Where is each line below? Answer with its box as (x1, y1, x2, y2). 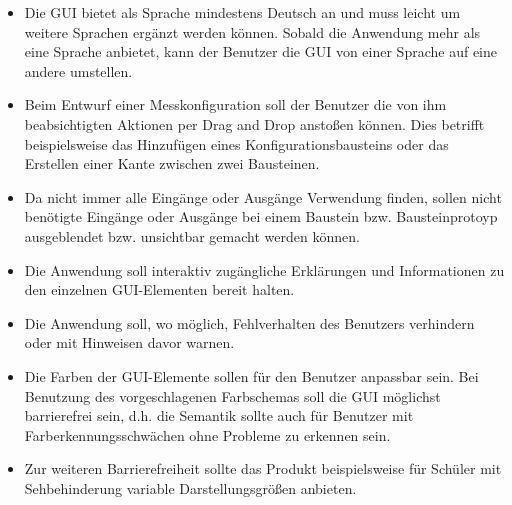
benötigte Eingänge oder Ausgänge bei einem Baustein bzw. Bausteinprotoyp (24, 206, 498, 227)
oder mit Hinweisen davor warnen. (24, 332, 235, 353)
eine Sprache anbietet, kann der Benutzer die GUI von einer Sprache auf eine (24, 41, 498, 62)
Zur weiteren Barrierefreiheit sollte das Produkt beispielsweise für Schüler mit (24, 458, 502, 479)
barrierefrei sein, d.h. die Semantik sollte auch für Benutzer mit (24, 405, 414, 426)
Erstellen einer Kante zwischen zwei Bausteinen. (24, 153, 320, 174)
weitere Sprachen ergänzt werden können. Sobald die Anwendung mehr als (24, 21, 481, 42)
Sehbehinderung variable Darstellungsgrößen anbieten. (24, 477, 357, 498)
